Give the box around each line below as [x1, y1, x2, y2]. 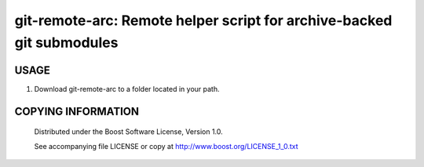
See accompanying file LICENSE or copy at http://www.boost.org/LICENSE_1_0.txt [34, 141, 298, 151]
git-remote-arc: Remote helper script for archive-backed [14, 12, 393, 29]
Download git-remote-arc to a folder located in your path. [34, 84, 220, 93]
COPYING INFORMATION [14, 104, 139, 118]
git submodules [14, 34, 119, 51]
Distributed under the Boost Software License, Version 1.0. [34, 127, 223, 136]
